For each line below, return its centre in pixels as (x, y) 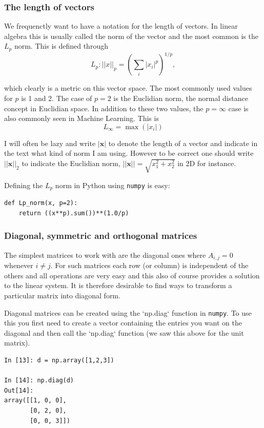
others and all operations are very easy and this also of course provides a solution (132, 275)
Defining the (24, 185)
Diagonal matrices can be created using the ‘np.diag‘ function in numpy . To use (128, 312)
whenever (19, 265)
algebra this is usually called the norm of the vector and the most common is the (131, 36)
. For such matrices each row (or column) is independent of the (149, 265)
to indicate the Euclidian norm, (71, 163)
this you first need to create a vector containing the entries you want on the (123, 323)
